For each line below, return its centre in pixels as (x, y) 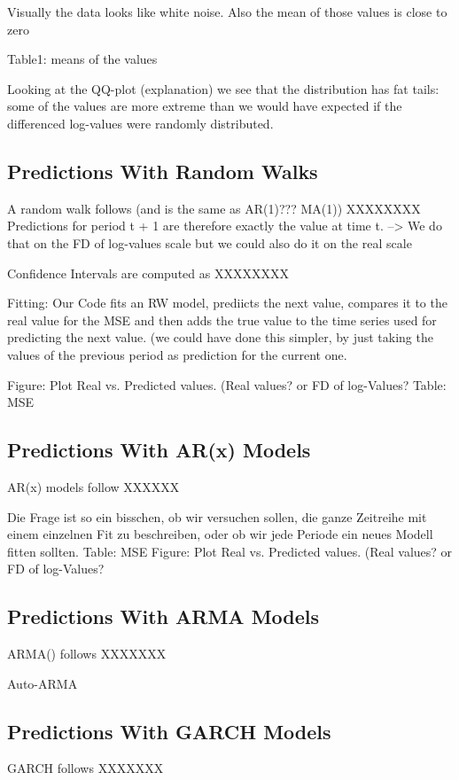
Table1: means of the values (82, 59)
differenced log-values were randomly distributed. (140, 123)
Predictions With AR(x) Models (159, 450)
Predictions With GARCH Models (169, 731)
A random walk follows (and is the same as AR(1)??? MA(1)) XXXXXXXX (214, 208)
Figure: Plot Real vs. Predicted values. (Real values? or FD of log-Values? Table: (227, 384)
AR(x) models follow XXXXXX (93, 486)
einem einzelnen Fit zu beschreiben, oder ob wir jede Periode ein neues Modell (220, 534)
